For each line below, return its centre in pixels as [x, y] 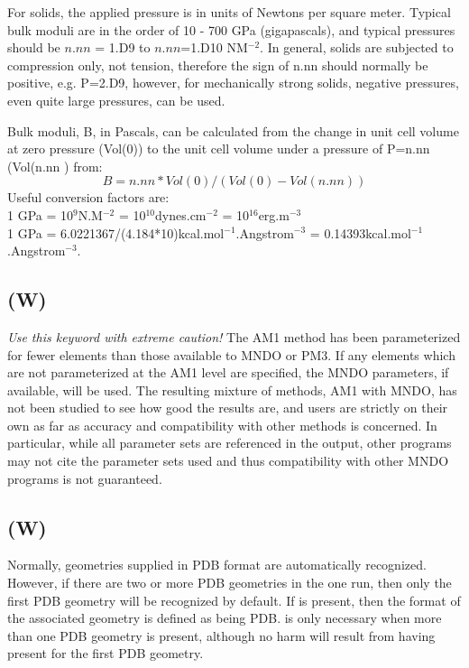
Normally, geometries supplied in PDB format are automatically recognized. [217, 565]
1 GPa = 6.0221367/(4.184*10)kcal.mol [116, 232]
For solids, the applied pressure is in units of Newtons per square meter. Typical [229, 12]
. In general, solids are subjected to [357, 47]
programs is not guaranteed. [85, 478]
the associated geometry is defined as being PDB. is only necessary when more [225, 618]
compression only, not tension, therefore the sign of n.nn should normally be [218, 65]
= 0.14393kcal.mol [360, 232]
